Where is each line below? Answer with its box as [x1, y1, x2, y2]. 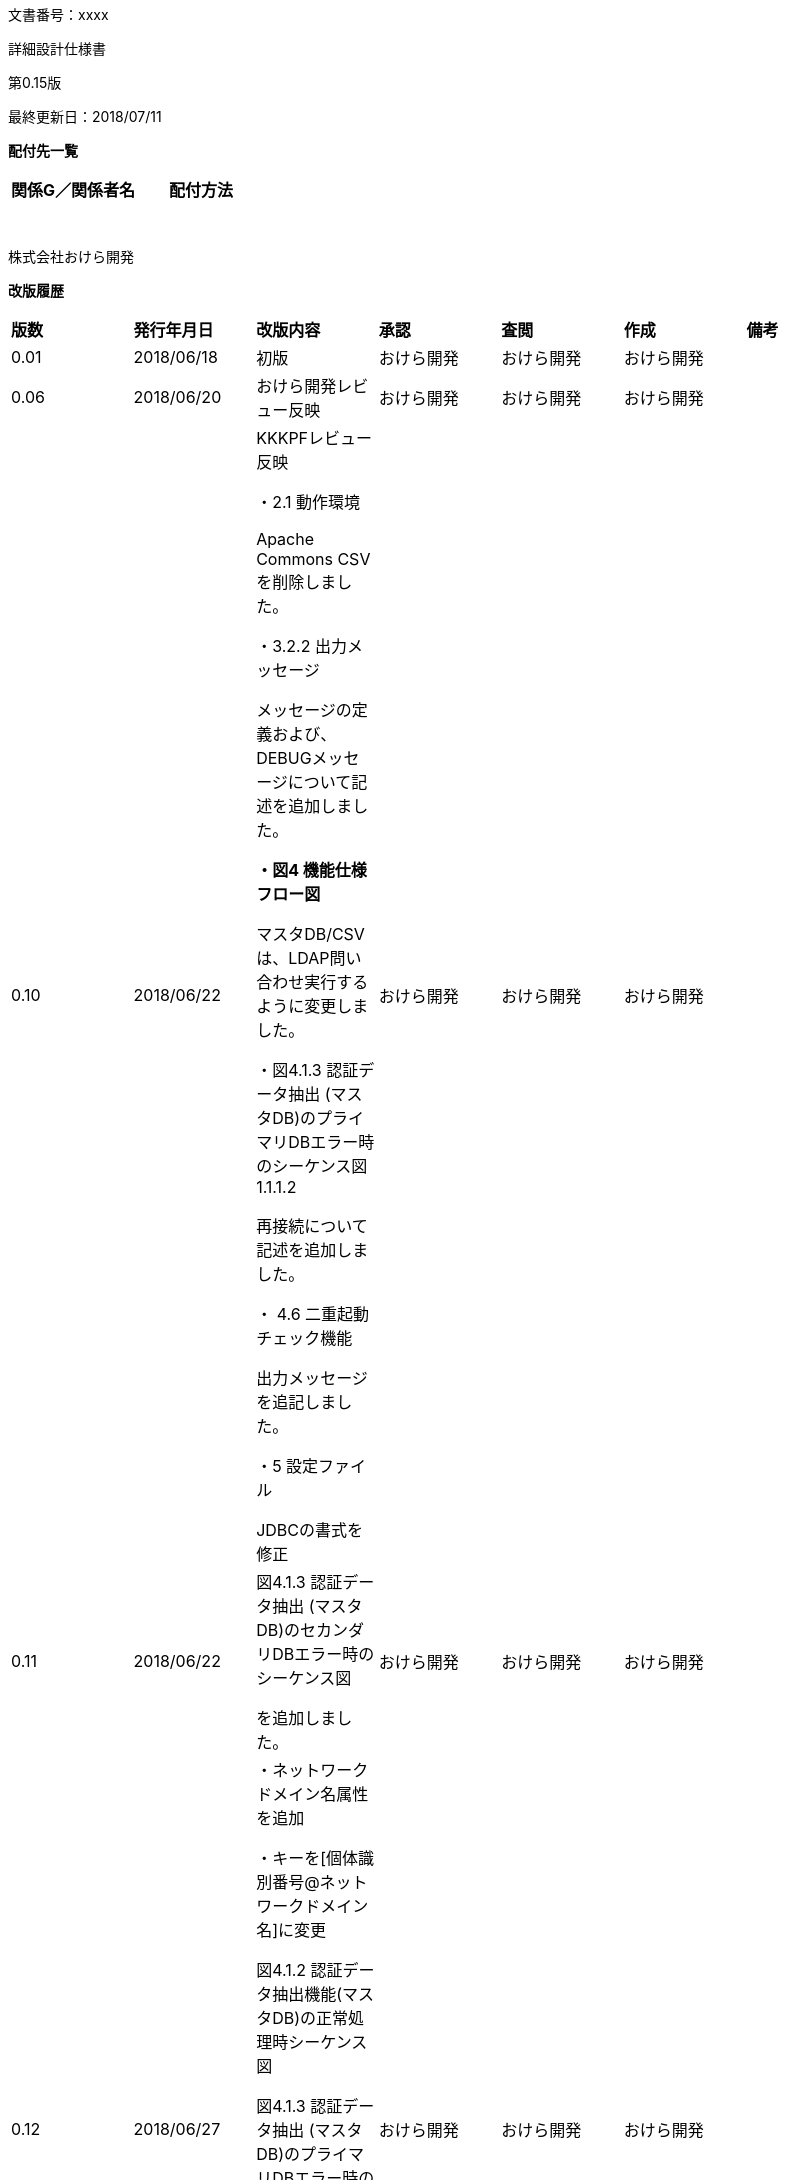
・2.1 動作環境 [256, 492, 361, 512]
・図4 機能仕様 [256, 860, 367, 880]
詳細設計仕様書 [8, 40, 106, 57]
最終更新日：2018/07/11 [8, 108, 162, 125]
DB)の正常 [272, 2008, 348, 2028]
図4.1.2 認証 [256, 1960, 343, 1980]
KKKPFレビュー [256, 428, 373, 448]
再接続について [256, 1216, 368, 1236]
